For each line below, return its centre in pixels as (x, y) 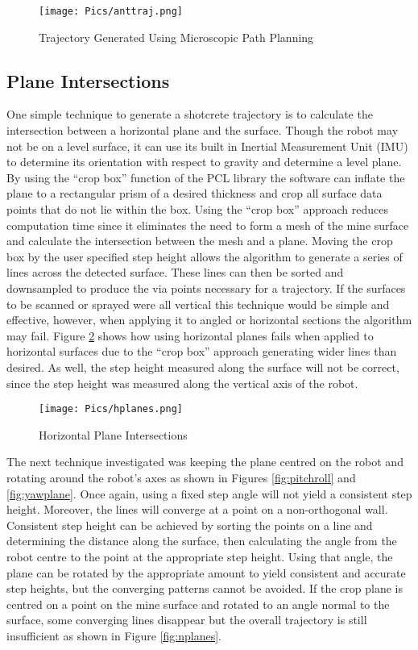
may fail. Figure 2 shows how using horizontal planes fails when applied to (190, 335)
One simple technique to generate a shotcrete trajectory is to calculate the (190, 114)
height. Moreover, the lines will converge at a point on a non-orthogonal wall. (197, 509)
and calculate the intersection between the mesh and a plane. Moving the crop (200, 241)
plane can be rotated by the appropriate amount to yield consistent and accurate (206, 572)
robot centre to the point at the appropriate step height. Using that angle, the (200, 556)
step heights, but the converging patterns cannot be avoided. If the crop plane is (205, 588)
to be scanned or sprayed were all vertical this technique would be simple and (198, 304)
